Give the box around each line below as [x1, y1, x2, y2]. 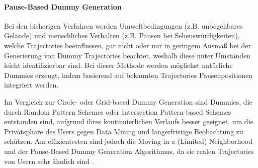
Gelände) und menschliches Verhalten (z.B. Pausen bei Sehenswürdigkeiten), [4, 30, 240, 41]
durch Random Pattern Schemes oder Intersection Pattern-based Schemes [4, 106, 231, 117]
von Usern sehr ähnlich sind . [4, 155, 94, 166]
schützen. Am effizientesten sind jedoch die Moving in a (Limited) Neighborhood [4, 136, 252, 146]
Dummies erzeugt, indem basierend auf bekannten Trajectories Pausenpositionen [4, 69, 253, 80]
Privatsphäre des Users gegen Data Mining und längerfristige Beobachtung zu [4, 126, 243, 136]
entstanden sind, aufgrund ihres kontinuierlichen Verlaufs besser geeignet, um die [4, 116, 253, 127]
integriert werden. [4, 79, 59, 90]
